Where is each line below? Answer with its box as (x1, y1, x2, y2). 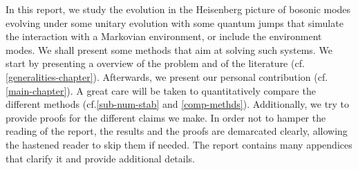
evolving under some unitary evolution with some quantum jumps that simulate (6, 15, 343, 30)
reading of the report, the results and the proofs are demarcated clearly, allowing (6, 124, 348, 138)
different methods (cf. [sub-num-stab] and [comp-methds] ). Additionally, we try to (6, 97, 350, 111)
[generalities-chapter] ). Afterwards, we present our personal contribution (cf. (6, 69, 328, 84)
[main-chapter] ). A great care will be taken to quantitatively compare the (6, 83, 316, 97)
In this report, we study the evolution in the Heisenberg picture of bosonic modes (6, 2, 351, 16)
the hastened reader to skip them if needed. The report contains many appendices (6, 137, 352, 151)
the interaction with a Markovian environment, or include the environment (6, 29, 322, 44)
